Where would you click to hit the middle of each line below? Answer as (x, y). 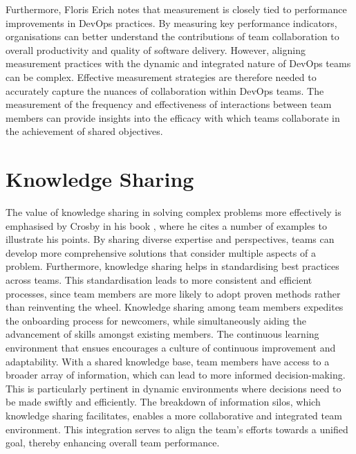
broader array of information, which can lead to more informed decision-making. (176, 375)
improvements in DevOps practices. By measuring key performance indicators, (171, 22)
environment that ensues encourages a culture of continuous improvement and (171, 347)
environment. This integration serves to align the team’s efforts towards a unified (177, 429)
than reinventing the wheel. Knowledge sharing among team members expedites (175, 307)
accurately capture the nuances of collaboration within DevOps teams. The (165, 90)
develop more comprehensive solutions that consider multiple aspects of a (161, 252)
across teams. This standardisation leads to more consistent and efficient (159, 280)
